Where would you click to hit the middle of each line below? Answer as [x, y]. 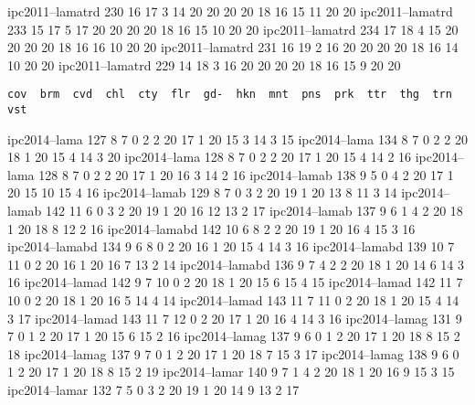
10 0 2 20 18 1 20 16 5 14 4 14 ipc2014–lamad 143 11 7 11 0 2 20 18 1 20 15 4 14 [233, 300]
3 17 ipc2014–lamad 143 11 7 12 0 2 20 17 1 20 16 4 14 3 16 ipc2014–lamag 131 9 [235, 318]
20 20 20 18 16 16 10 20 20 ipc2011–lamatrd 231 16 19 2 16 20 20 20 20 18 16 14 [233, 47]
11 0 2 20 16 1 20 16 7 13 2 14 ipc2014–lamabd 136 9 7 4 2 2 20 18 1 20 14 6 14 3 [236, 264]
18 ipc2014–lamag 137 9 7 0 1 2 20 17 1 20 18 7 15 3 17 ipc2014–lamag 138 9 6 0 [233, 353]
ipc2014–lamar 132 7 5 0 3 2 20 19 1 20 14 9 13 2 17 [153, 389]
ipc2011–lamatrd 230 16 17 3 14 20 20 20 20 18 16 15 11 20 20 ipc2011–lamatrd [230, 11]
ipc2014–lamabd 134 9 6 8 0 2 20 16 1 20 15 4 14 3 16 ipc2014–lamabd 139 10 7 [231, 246]
